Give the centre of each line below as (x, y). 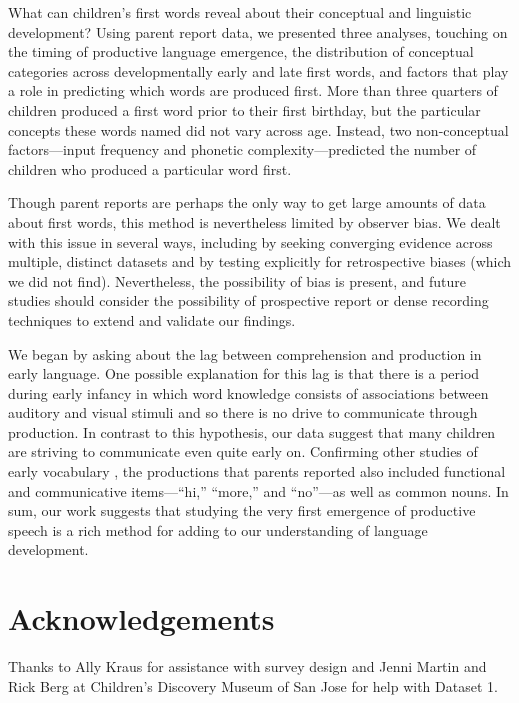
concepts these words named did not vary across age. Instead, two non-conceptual (258, 129)
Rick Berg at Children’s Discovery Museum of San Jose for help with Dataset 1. (253, 685)
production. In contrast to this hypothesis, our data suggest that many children (252, 431)
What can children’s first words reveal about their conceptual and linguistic (240, 12)
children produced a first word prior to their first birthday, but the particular (244, 109)
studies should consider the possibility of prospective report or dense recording (248, 300)
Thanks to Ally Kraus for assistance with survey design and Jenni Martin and (247, 666)
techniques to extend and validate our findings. (152, 319)
